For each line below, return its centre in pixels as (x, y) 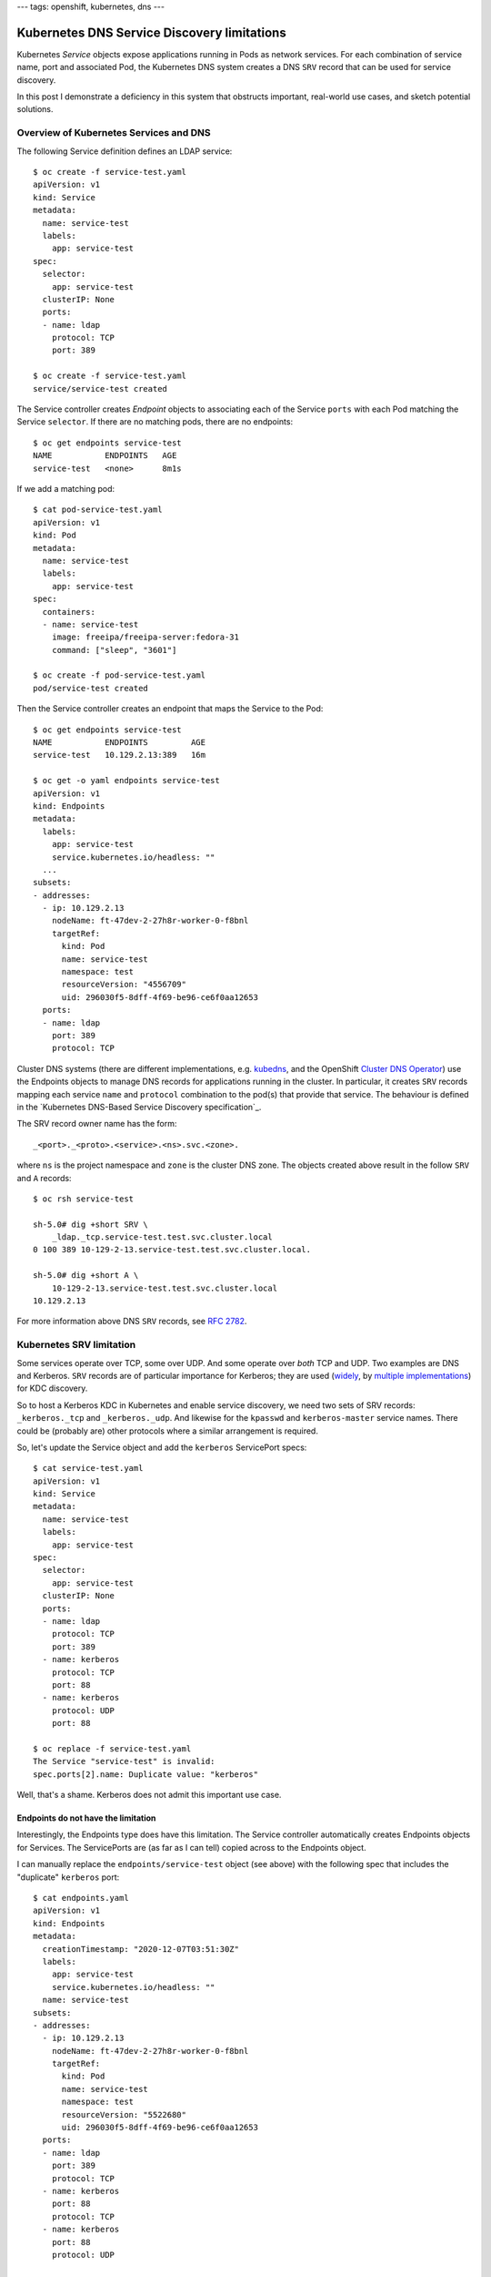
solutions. (35, 109)
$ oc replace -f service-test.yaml (112, 1748)
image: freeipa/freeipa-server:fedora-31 (145, 637)
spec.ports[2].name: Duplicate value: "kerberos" (146, 1774)
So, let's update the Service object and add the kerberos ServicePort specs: (162, 1447)
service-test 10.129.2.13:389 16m (120, 755)
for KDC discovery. (52, 1388)
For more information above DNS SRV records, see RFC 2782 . (132, 1322)
